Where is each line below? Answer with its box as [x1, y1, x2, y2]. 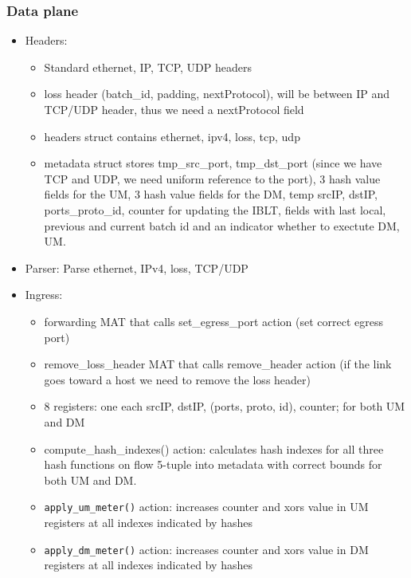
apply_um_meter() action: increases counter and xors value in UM [44, 498, 369, 515]
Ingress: [25, 286, 63, 303]
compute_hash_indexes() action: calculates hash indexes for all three [44, 440, 384, 457]
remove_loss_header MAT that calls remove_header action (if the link [44, 356, 392, 372]
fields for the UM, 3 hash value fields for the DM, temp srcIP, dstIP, [44, 186, 378, 202]
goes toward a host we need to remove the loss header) [44, 371, 311, 387]
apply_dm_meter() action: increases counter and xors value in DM [44, 541, 369, 557]
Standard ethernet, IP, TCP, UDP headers [44, 58, 252, 75]
